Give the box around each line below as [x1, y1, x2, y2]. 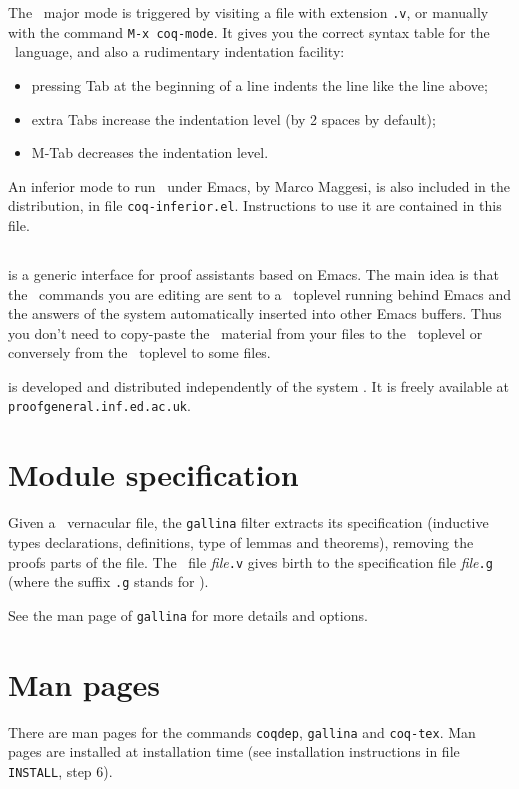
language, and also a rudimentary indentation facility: [14, 41, 345, 62]
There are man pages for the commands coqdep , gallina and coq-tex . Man [8, 721, 476, 742]
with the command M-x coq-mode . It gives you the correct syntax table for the [8, 21, 490, 42]
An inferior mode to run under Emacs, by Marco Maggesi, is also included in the [8, 175, 510, 196]
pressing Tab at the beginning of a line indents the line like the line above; [31, 74, 488, 95]
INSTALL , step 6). [8, 760, 113, 781]
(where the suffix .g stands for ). [8, 571, 209, 592]
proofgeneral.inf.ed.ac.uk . [8, 395, 191, 416]
